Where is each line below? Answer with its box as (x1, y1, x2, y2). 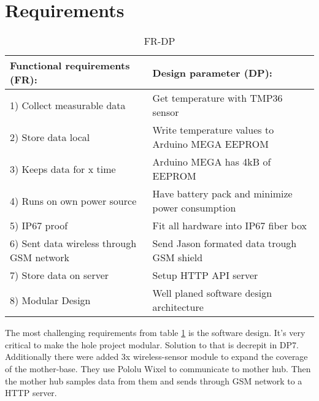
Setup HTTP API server (152, 268, 258, 283)
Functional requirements (10, 58, 130, 73)
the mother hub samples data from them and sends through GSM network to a (5, 374, 302, 387)
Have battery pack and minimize (152, 186, 293, 201)
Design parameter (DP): (152, 65, 272, 80)
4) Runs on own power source (10, 193, 137, 208)
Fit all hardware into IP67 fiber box (152, 218, 307, 233)
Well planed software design (152, 286, 272, 300)
